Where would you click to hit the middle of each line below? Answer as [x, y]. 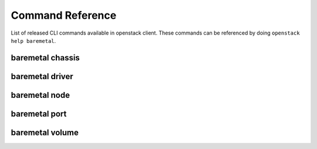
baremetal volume [45, 132]
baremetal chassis [45, 58]
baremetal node [41, 95]
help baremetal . [33, 40]
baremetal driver [42, 76]
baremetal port [39, 114]
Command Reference [64, 15]
